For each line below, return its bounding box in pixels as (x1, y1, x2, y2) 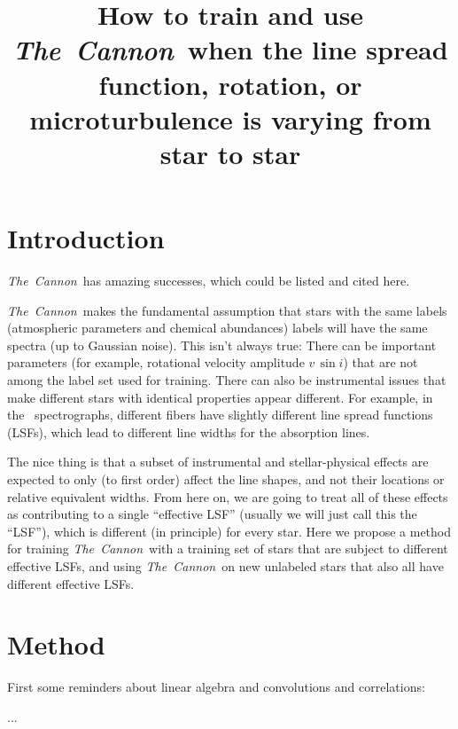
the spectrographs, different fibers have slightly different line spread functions (7, 405, 433, 424)
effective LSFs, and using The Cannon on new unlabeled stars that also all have (7, 556, 444, 575)
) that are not (343, 353, 418, 372)
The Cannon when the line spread (12, 31, 448, 68)
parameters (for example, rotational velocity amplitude (7, 353, 305, 372)
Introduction (7, 220, 165, 256)
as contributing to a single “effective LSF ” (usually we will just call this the (7, 505, 417, 523)
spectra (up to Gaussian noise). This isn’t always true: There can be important (7, 335, 437, 354)
